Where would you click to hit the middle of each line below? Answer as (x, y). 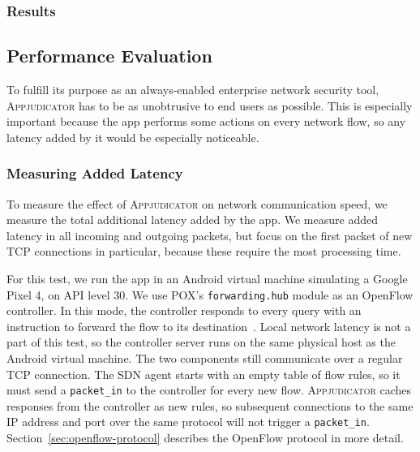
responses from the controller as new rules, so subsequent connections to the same (210, 405)
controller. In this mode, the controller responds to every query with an (184, 310)
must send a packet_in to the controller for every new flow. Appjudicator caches (209, 390)
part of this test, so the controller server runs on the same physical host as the (201, 342)
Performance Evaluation (109, 56)
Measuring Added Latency (95, 173)
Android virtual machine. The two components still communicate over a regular (205, 358)
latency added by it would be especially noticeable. (133, 137)
